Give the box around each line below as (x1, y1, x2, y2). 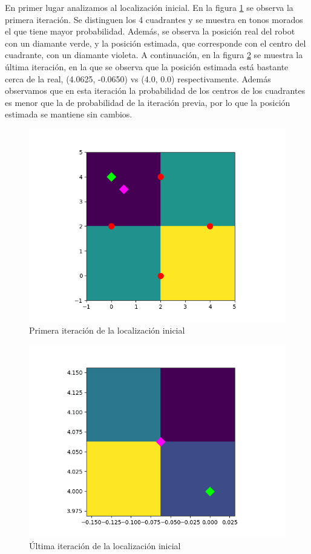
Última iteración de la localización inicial (29, 539, 181, 552)
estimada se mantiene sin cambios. (5, 108, 133, 120)
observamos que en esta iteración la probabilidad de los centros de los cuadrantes (5, 84, 306, 97)
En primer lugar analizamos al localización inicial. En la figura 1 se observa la (5, 1, 293, 13)
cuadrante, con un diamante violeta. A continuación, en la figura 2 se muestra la (5, 48, 303, 61)
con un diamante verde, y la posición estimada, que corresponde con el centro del (5, 36, 306, 49)
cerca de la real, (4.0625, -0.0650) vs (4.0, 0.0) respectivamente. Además (5, 72, 271, 85)
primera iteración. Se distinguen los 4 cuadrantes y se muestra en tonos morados (5, 13, 303, 25)
